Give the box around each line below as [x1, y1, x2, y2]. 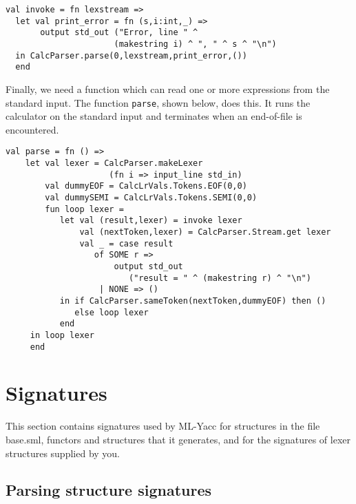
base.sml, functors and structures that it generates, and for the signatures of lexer [6, 432, 351, 446]
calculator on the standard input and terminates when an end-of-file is [6, 109, 302, 123]
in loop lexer [30, 330, 94, 340]
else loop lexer [74, 307, 149, 317]
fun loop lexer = [45, 204, 124, 214]
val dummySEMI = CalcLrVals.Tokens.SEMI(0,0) [45, 193, 258, 202]
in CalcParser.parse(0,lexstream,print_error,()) [15, 50, 247, 61]
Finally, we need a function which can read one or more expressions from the [6, 81, 330, 96]
